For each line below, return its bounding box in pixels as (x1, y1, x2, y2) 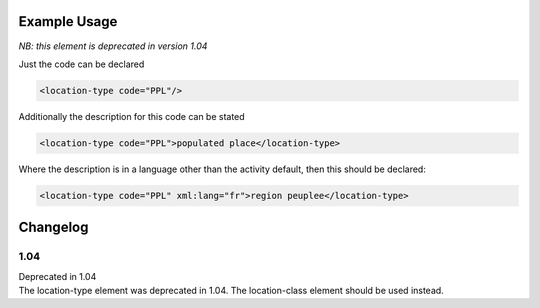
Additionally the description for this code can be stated (18, 110, 245, 122)
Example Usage (18, 13, 118, 30)
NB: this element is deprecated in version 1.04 (18, 40, 208, 52)
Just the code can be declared (18, 58, 145, 70)
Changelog (18, 219, 89, 236)
